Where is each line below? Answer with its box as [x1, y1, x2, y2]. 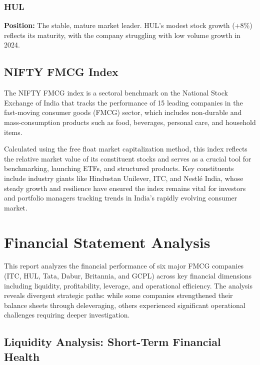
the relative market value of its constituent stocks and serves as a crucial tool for [4, 153, 251, 163]
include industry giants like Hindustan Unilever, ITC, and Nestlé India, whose [4, 172, 243, 183]
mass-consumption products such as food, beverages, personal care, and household [4, 116, 256, 127]
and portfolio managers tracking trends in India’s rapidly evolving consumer [4, 192, 237, 203]
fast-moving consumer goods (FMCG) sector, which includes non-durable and [4, 107, 242, 117]
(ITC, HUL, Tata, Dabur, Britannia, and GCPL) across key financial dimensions [4, 270, 252, 281]
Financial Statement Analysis [4, 231, 210, 252]
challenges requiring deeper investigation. [4, 309, 130, 320]
